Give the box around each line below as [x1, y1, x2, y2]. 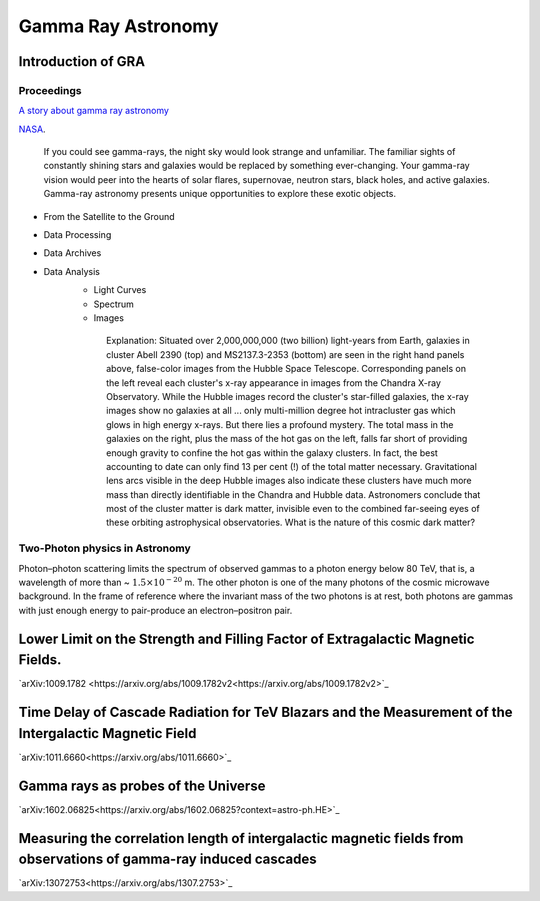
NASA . [18, 123, 46, 135]
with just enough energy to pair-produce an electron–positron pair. [18, 604, 293, 616]
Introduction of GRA [18, 53, 145, 70]
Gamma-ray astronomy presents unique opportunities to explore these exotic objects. [43, 188, 397, 200]
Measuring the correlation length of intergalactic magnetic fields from [18, 830, 464, 847]
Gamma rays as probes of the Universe [18, 777, 266, 794]
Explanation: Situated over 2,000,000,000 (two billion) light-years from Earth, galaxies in [106, 335, 470, 347]
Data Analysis [43, 265, 100, 277]
